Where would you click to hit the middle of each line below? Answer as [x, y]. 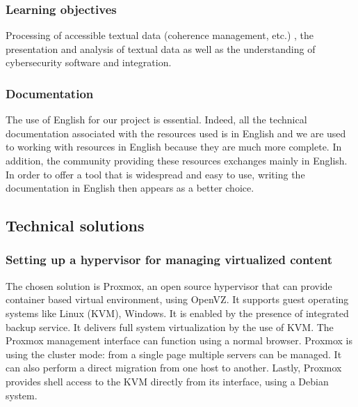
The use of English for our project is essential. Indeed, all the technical [156, 120]
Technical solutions [75, 225]
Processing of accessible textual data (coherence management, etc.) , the [160, 35]
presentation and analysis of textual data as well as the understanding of [161, 48]
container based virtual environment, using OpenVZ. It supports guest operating [177, 299]
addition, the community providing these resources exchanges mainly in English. [177, 160]
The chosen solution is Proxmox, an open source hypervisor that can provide [169, 285]
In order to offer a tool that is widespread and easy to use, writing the [155, 174]
